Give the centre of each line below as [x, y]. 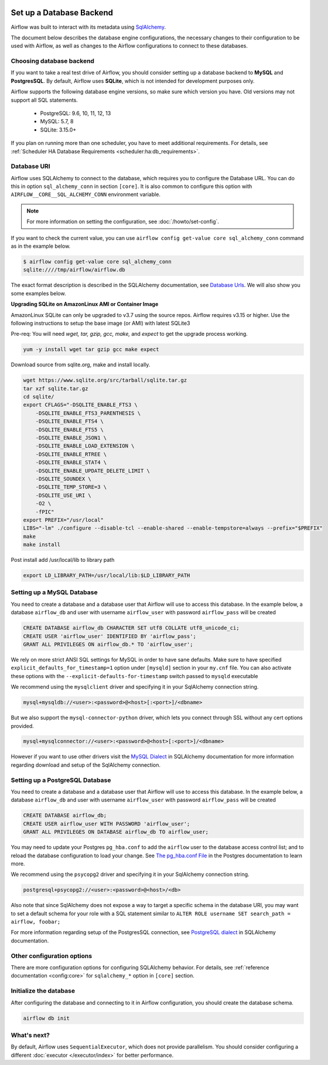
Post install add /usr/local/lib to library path [63, 560]
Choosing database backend [53, 61]
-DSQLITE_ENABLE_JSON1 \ [71, 438]
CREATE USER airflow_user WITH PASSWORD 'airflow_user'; [107, 824]
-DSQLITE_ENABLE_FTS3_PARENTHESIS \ [88, 413]
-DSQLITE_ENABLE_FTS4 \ [69, 422]
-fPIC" [45, 512]
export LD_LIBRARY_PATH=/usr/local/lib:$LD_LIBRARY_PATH [107, 576]
